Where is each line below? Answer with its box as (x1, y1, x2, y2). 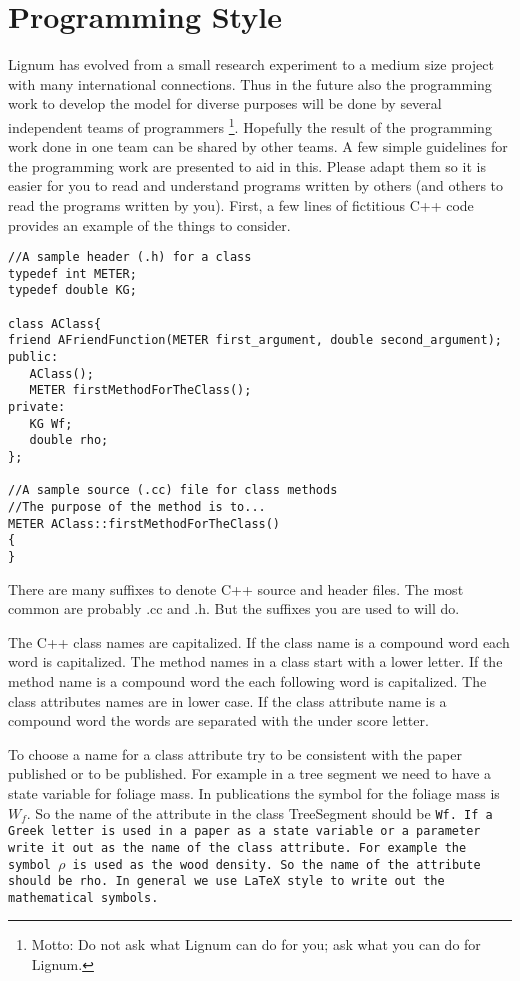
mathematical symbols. (8, 890, 159, 905)
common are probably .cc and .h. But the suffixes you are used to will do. (8, 598, 460, 619)
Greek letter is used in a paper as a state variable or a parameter (8, 824, 481, 839)
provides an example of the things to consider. (8, 214, 291, 235)
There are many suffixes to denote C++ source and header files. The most (8, 578, 464, 599)
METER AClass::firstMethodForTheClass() (8, 516, 281, 531)
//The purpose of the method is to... (8, 499, 266, 514)
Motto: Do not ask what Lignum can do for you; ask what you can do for (31, 934, 481, 955)
